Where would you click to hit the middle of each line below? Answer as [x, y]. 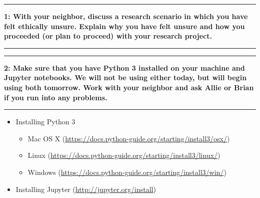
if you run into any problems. [56, 97]
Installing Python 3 [45, 122]
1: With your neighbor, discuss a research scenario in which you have [126, 16]
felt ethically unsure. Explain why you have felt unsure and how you [124, 26]
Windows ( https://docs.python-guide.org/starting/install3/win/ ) [127, 172]
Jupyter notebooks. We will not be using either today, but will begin [125, 77]
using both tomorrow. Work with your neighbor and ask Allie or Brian [129, 87]
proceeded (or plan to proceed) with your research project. [108, 36]
